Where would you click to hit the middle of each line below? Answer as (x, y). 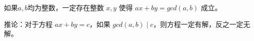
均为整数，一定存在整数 (66, 7)
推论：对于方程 (28, 24)
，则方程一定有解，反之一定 (198, 24)
